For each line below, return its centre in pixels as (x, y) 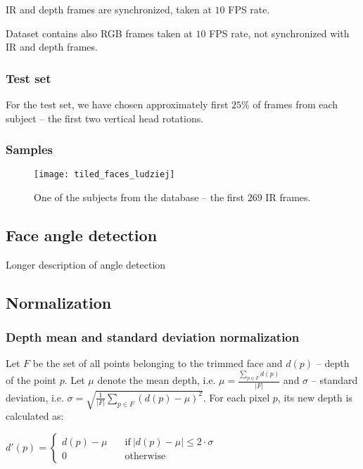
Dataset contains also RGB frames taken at (99, 33)
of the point (31, 380)
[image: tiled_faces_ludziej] (104, 175)
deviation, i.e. (35, 397)
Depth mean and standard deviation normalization (153, 337)
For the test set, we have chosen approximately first (117, 104)
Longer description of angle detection (86, 264)
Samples (29, 149)
